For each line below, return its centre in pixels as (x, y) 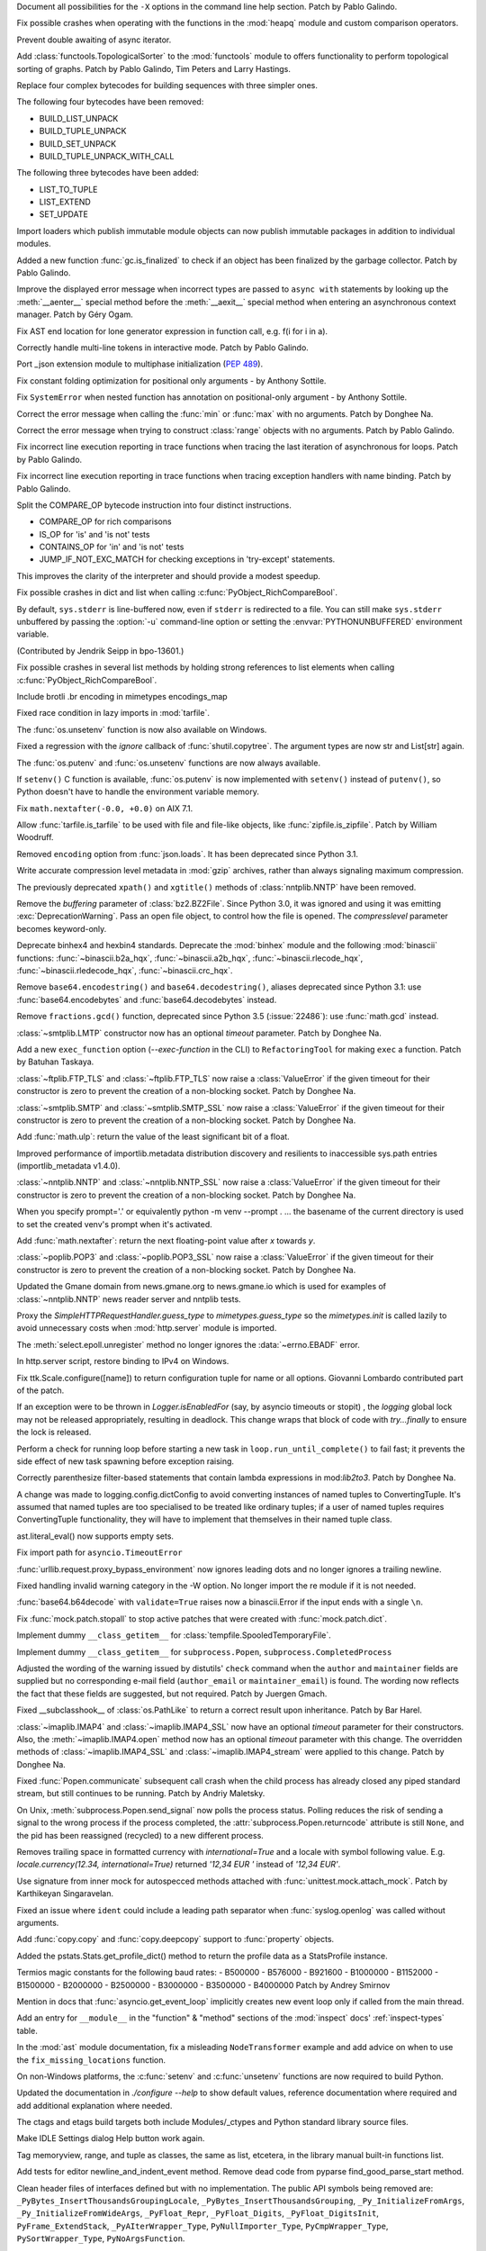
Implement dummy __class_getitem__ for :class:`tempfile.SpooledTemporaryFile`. (174, 1635)
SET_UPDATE (64, 214)
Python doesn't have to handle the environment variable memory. (138, 791)
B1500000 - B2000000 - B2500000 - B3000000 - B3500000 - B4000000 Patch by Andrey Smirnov (203, 1984)
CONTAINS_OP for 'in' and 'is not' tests (112, 547)
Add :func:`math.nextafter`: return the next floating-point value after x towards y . (166, 1241)
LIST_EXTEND (65, 202)
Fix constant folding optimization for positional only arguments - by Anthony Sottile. (171, 380)
